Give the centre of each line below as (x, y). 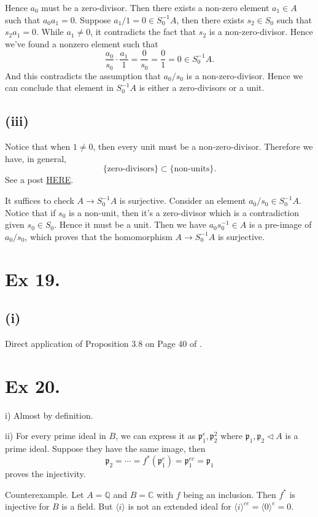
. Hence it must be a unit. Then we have (130, 224)
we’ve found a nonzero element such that (82, 43)
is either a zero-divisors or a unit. (202, 87)
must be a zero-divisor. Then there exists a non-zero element (155, 7)
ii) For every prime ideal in (56, 436)
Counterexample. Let (45, 494)
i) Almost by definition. (49, 415)
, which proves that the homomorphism (99, 236)
